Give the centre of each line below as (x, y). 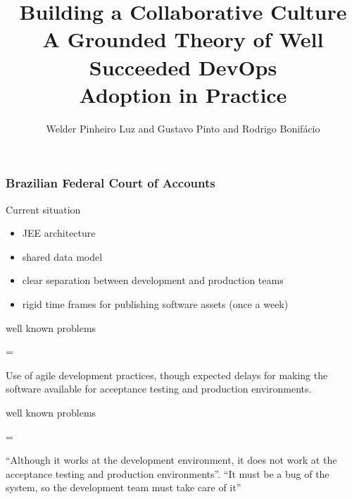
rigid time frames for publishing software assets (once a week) (155, 303)
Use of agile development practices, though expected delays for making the (167, 375)
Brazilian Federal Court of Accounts (111, 183)
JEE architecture (59, 233)
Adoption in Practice (183, 94)
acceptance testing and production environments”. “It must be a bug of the (168, 473)
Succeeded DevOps (183, 67)
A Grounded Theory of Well (183, 39)
